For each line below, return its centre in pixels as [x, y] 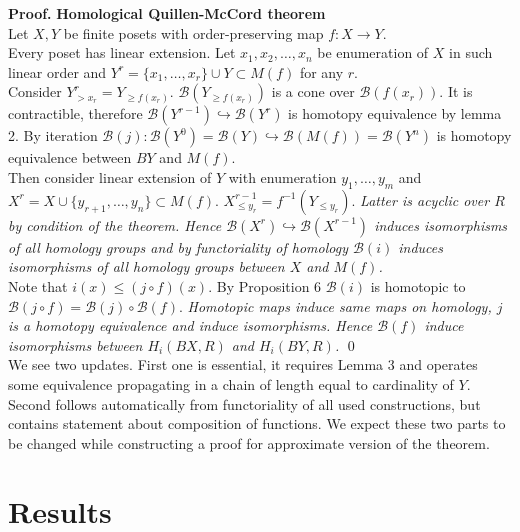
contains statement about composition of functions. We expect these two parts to [257, 423]
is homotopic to [418, 285]
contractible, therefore [75, 113]
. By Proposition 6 [265, 285]
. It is [456, 91]
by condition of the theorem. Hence [115, 224]
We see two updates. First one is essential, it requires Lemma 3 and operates [243, 364]
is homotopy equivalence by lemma [395, 113]
